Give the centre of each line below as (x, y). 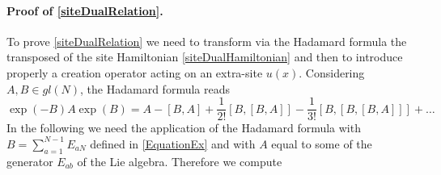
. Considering (332, 72)
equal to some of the (322, 143)
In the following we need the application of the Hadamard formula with (184, 128)
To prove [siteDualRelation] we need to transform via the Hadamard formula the (207, 41)
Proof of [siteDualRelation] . (85, 10)
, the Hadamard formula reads (155, 88)
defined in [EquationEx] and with (173, 143)
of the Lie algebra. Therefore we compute (180, 161)
